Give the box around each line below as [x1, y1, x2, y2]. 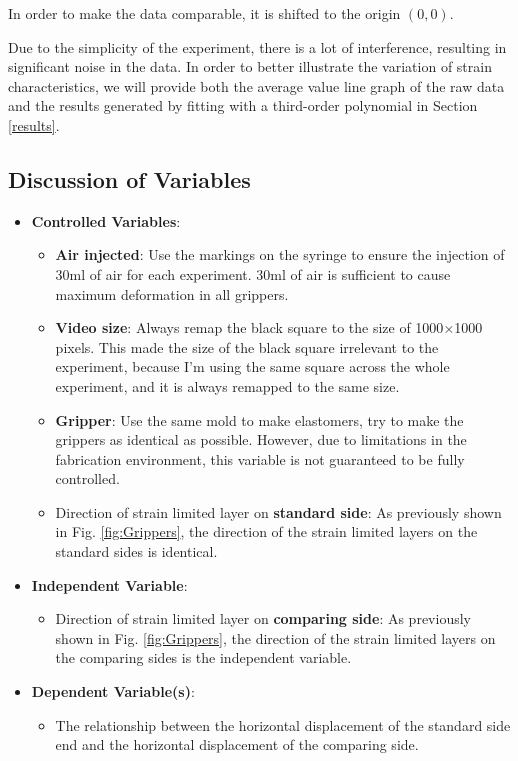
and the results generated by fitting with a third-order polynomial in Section [8, 95, 478, 116]
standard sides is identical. [55, 541, 218, 562]
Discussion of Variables [8, 163, 251, 194]
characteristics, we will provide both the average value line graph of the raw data [8, 75, 505, 96]
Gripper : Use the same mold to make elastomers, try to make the [55, 409, 464, 430]
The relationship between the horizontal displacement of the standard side [55, 714, 511, 735]
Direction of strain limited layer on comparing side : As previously [55, 608, 471, 629]
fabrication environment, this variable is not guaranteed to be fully [55, 448, 465, 469]
